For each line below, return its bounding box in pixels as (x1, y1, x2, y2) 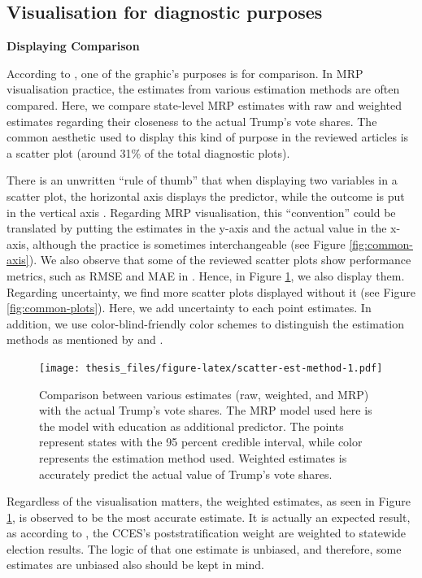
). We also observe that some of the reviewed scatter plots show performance (28, 251, 411, 268)
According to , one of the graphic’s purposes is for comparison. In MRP (7, 64, 363, 81)
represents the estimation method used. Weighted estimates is (39, 449, 347, 466)
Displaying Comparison (7, 37, 140, 54)
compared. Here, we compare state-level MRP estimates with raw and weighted (7, 96, 402, 113)
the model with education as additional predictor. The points (39, 417, 344, 434)
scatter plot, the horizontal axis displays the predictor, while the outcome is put (7, 187, 405, 204)
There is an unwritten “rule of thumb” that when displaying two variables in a (7, 172, 398, 189)
